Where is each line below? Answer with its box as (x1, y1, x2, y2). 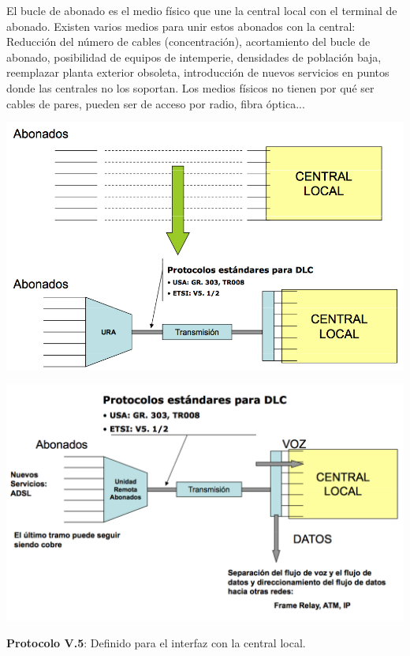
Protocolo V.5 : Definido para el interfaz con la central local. (6, 635, 306, 651)
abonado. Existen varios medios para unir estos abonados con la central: (6, 17, 356, 34)
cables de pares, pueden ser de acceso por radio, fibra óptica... (6, 95, 305, 111)
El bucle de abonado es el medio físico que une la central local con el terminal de (6, 2, 397, 18)
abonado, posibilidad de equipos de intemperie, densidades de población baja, (6, 48, 382, 65)
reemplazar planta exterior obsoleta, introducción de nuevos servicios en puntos (6, 64, 389, 81)
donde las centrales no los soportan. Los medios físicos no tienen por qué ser (6, 79, 375, 96)
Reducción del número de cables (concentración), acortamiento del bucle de (6, 33, 371, 50)
